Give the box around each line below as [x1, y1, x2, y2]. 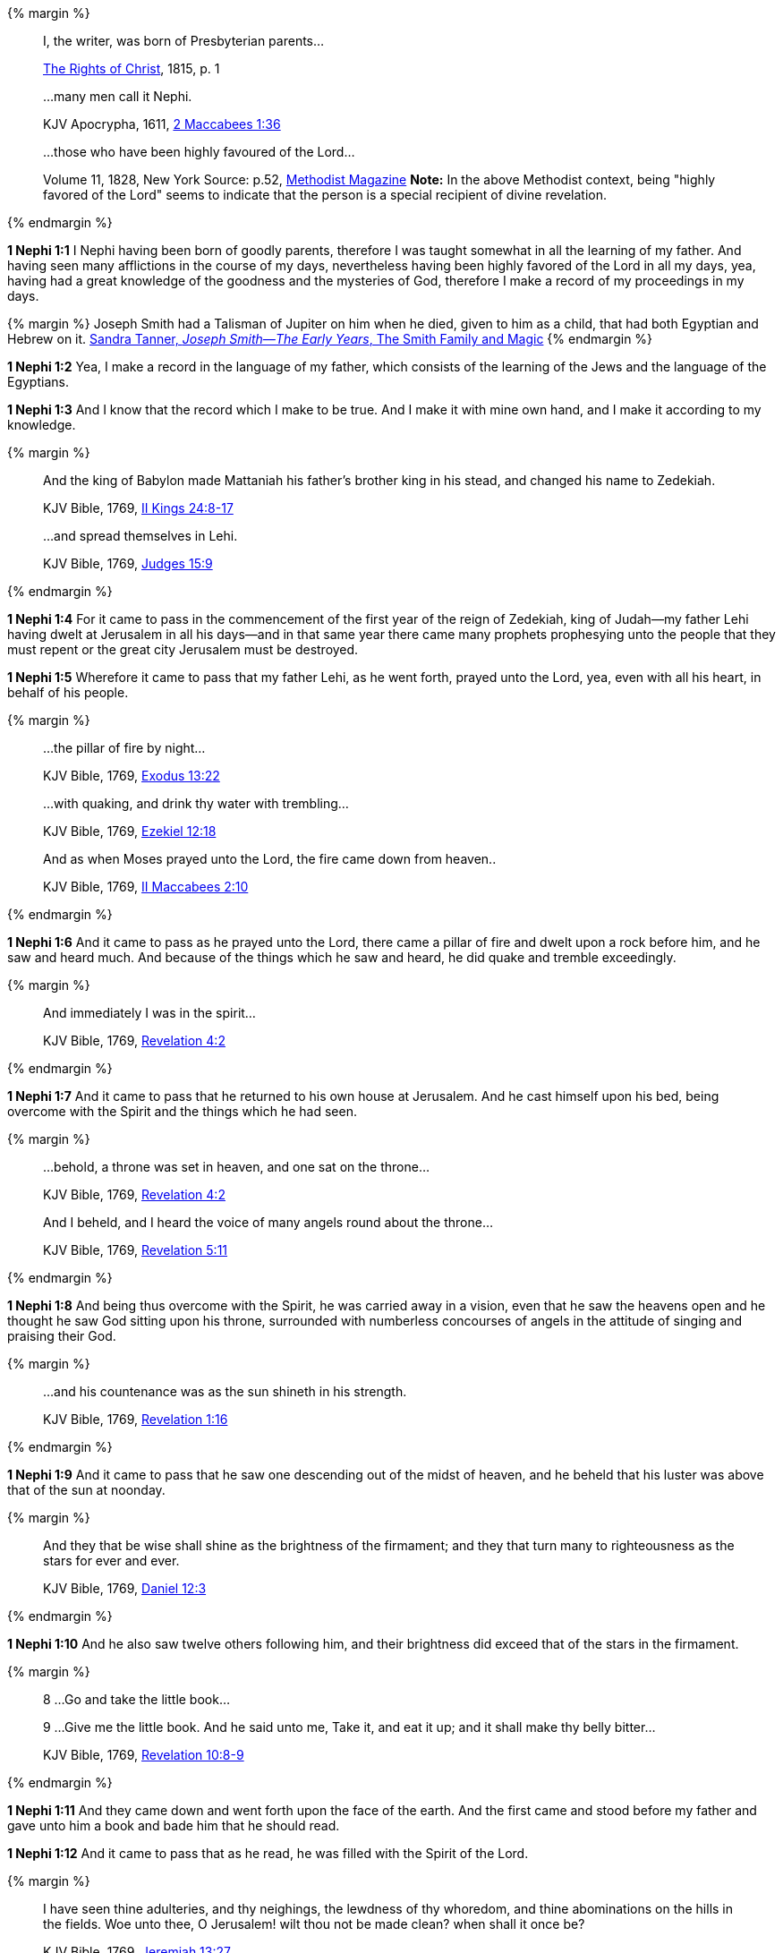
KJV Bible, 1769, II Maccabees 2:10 [43, 879, 249, 894]
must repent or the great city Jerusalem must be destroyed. [7, 642, 359, 657]
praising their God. [7, 1328, 116, 1343]
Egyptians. [7, 374, 69, 389]
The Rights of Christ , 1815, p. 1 [43, 61, 220, 76]
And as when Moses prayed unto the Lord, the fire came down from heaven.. [43, 851, 497, 866]
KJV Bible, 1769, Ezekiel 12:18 [43, 823, 217, 839]
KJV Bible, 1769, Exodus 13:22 [43, 768, 220, 783]
